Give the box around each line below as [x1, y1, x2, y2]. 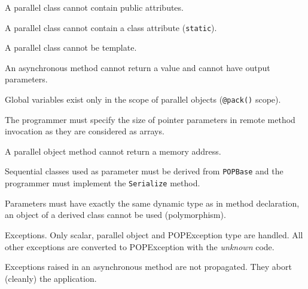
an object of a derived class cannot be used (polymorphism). [5, 208, 226, 221]
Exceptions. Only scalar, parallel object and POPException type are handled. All [5, 228, 303, 241]
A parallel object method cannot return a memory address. [5, 144, 221, 157]
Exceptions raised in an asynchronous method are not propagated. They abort [5, 260, 292, 273]
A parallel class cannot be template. [5, 41, 137, 54]
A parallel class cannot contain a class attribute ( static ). [5, 21, 217, 33]
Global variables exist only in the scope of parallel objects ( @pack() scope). [5, 93, 281, 106]
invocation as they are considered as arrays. [5, 125, 164, 137]
